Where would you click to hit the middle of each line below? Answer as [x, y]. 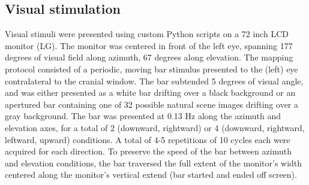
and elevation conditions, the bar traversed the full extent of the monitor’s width [154, 163]
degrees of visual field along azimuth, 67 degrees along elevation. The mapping [149, 57]
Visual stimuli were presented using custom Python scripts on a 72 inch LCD [147, 34]
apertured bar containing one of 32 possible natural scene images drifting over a [152, 104]
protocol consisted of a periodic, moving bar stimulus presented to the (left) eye [151, 69]
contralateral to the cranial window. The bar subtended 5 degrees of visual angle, [154, 81]
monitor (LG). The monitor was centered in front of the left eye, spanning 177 [149, 45]
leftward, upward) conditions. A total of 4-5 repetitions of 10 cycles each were [148, 139]
